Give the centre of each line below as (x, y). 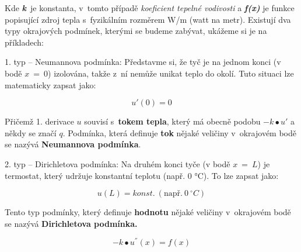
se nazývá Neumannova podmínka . (73, 144)
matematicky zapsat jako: (50, 84)
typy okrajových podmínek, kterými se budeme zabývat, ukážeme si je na (136, 31)
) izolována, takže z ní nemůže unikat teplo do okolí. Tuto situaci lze (171, 73)
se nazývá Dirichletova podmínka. (71, 223)
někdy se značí (31, 132)
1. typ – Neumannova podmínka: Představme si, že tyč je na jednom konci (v (143, 62)
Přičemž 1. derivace (39, 121)
